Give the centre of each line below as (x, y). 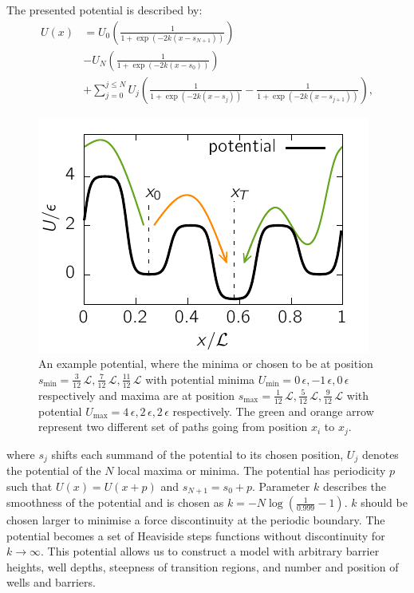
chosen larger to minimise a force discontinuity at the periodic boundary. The (196, 520)
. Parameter (281, 486)
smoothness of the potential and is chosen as (115, 502)
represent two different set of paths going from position (173, 427)
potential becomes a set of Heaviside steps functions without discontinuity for (196, 535)
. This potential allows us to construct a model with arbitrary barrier (210, 551)
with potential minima (200, 379)
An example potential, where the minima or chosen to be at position (206, 364)
